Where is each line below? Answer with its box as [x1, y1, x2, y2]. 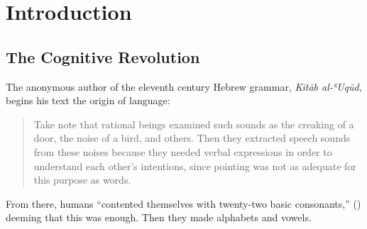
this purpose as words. [33, 172, 131, 187]
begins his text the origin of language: [6, 93, 170, 108]
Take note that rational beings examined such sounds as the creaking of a [33, 116, 354, 131]
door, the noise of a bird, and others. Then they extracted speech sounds [33, 130, 351, 145]
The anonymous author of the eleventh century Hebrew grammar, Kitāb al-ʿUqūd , [6, 79, 362, 94]
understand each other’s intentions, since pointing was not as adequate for [33, 158, 356, 173]
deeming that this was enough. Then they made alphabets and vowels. [6, 210, 312, 225]
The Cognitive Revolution [6, 45, 200, 67]
